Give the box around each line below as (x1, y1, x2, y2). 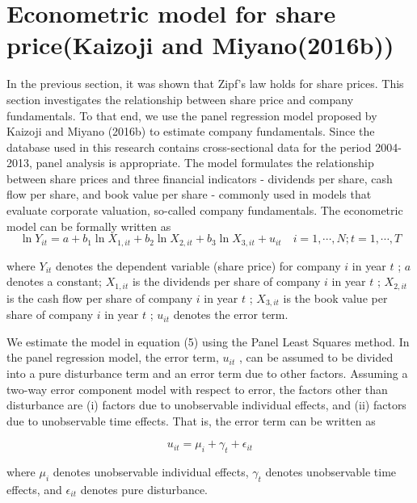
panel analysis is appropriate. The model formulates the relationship (36, 154, 374, 171)
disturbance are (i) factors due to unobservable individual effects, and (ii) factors (6, 396, 406, 413)
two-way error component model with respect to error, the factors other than (6, 380, 388, 397)
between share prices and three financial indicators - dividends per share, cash (6, 170, 393, 187)
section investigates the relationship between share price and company (6, 90, 354, 107)
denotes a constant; (6, 273, 102, 290)
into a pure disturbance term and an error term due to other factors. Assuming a (6, 364, 408, 381)
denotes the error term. (173, 306, 289, 323)
